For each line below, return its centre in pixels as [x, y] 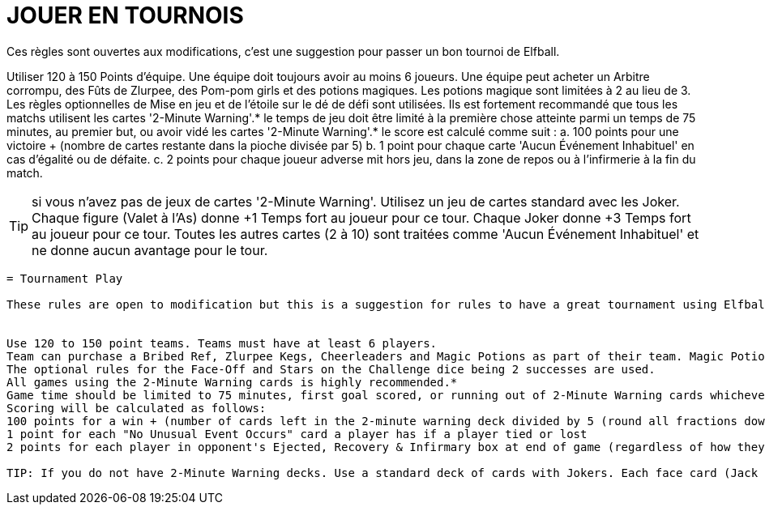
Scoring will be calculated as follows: [137, 408]
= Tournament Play [65, 278]
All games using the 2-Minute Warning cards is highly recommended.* [232, 382]
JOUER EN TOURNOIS [125, 15]
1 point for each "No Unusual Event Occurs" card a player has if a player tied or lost [297, 434]
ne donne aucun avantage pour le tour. [150, 250]
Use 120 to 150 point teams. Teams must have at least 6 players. [222, 343]
